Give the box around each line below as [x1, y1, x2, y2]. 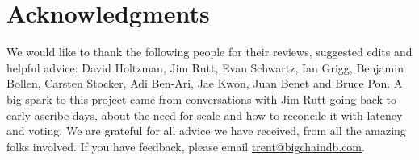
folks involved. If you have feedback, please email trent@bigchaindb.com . [6, 137, 365, 154]
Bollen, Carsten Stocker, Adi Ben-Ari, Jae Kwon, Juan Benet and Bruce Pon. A [6, 75, 403, 92]
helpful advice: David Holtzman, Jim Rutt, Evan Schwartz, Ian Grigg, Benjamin [6, 59, 404, 76]
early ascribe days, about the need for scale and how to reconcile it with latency [6, 106, 403, 123]
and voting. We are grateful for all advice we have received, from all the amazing [6, 122, 406, 139]
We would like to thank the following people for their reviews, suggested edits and [6, 43, 413, 60]
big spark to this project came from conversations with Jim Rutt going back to [6, 90, 397, 107]
